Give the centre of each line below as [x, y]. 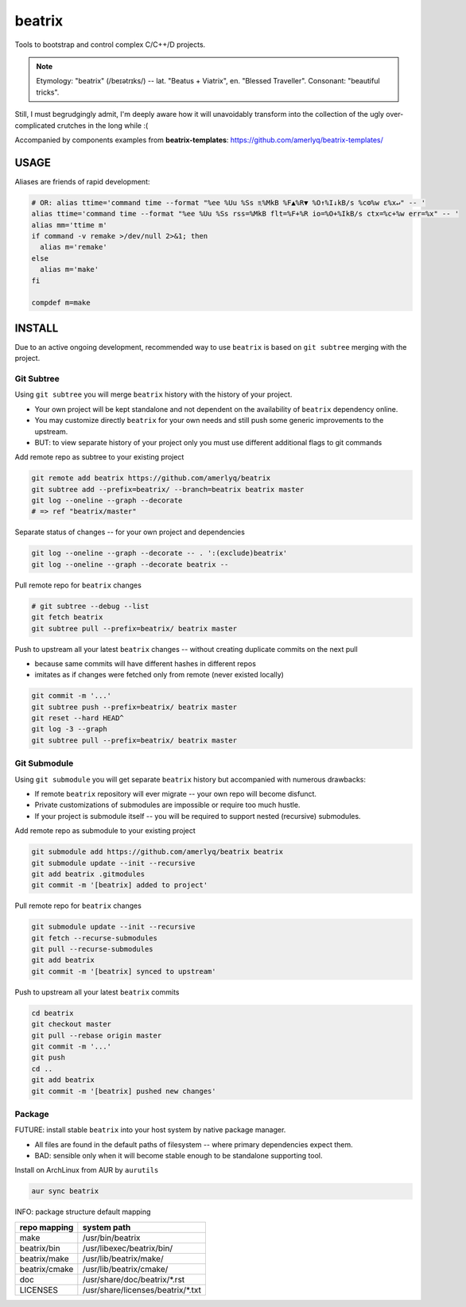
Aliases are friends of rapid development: [82, 181]
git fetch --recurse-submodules [95, 938]
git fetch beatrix [67, 617]
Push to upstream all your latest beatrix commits [97, 992]
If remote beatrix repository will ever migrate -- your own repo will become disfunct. [176, 793]
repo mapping [47, 1227]
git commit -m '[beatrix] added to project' [120, 885]
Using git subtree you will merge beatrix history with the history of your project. [153, 394]
